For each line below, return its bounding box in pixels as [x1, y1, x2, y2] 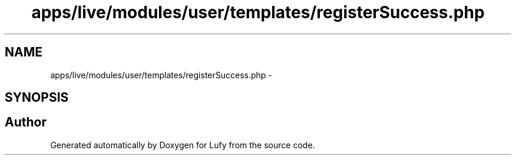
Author [5, 115, 47, 130]
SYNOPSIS [5, 90, 69, 105]
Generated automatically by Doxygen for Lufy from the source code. [50, 139, 315, 150]
